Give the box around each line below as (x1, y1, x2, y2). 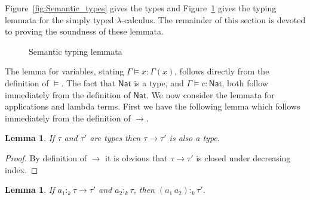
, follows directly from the (174, 65, 269, 77)
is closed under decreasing (196, 151, 291, 164)
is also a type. (169, 132, 220, 144)
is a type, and (134, 76, 184, 89)
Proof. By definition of (5, 151, 87, 164)
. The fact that (61, 76, 116, 89)
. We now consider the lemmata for (146, 88, 275, 101)
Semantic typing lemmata (29, 45, 122, 57)
